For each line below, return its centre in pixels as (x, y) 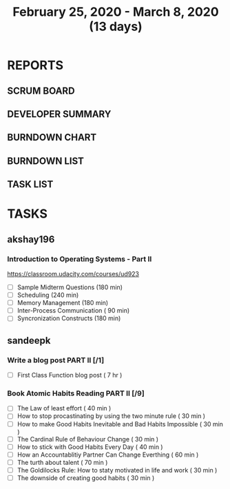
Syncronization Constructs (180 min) (69, 318)
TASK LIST (30, 184)
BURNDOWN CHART (52, 137)
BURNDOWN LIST (46, 161)
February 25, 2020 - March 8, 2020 (116, 12)
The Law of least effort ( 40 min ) (64, 408)
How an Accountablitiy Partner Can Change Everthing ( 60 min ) (108, 455)
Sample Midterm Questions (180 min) (70, 287)
